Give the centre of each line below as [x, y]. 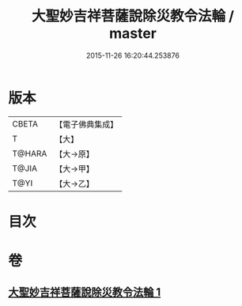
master [133, 34]
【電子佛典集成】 [87, 124]
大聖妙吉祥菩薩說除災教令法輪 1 [85, 292]
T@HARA [30, 153]
